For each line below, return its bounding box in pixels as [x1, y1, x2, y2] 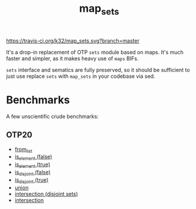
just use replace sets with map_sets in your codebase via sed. [6, 73, 155, 80]
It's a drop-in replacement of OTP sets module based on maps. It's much [6, 48, 184, 55]
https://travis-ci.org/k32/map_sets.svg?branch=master [6, 37, 140, 44]
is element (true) [14, 161, 50, 169]
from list [14, 145, 32, 154]
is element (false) [14, 153, 53, 162]
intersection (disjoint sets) [14, 190, 79, 197]
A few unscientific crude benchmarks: [6, 113, 99, 120]
